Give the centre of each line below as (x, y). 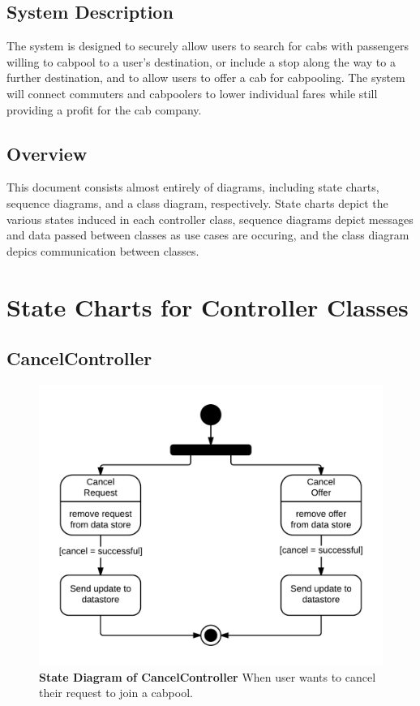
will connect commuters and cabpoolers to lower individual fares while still (192, 93)
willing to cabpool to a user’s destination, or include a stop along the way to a (201, 61)
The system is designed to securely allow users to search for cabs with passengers (208, 46)
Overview (47, 153)
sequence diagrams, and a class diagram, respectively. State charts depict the (197, 202)
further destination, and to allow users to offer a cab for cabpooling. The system (206, 77)
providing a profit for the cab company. (104, 109)
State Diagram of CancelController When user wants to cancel (208, 676)
